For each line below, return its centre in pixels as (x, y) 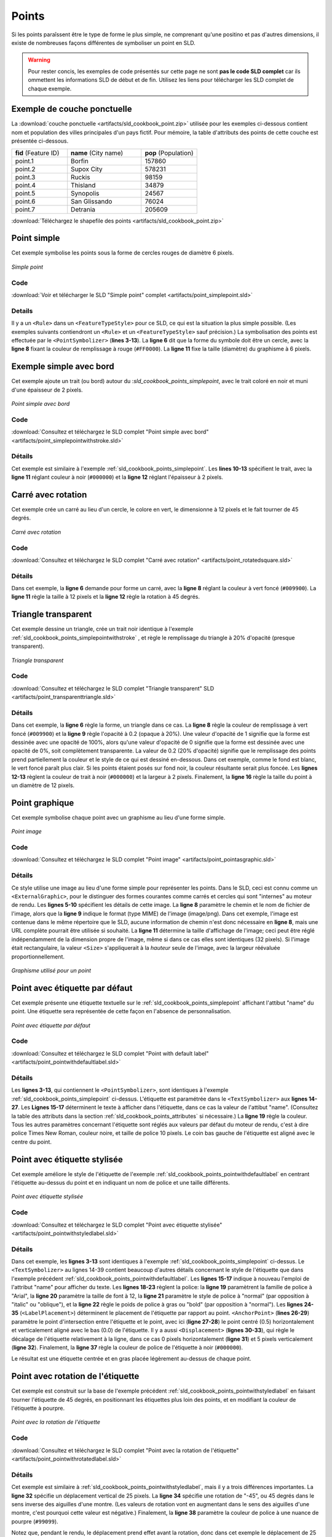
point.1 (24, 161)
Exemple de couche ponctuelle (72, 109)
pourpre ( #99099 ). (35, 1521)
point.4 (26, 185)
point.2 (26, 169)
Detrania (83, 209)
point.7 (25, 209)
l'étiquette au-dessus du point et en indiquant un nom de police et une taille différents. (121, 1183)
